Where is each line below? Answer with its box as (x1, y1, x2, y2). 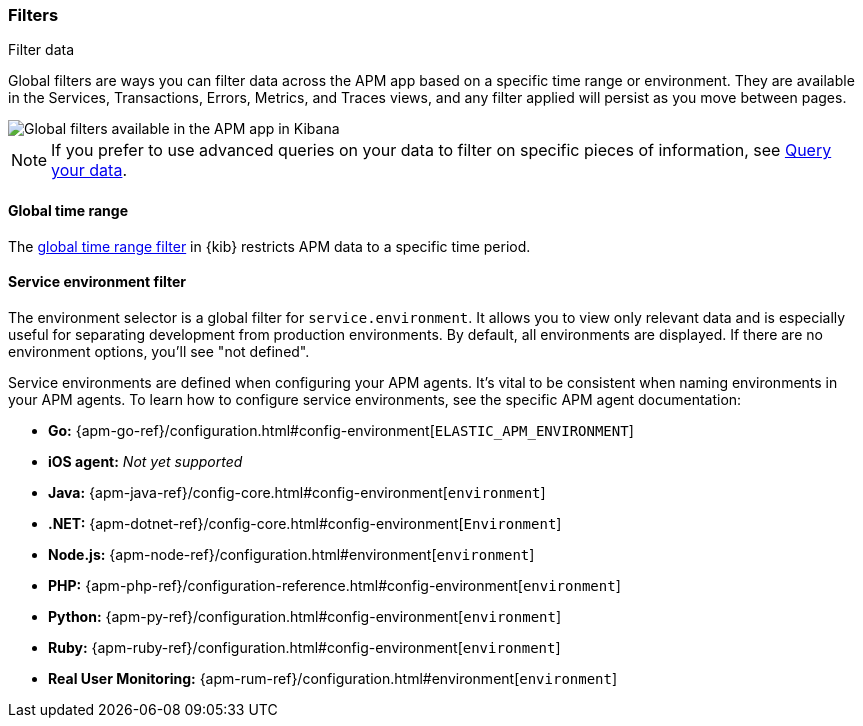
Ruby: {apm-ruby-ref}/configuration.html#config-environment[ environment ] (48, 638, 561, 656)
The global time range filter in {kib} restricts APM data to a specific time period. (8, 237, 531, 255)
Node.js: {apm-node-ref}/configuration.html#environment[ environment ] (48, 545, 535, 563)
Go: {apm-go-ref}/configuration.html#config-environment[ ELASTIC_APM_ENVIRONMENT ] (48, 421, 634, 439)
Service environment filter (8, 273, 186, 291)
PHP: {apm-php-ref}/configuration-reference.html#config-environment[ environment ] (48, 576, 621, 594)
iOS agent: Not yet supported (48, 452, 243, 470)
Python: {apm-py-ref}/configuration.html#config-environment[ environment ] (48, 607, 562, 625)
